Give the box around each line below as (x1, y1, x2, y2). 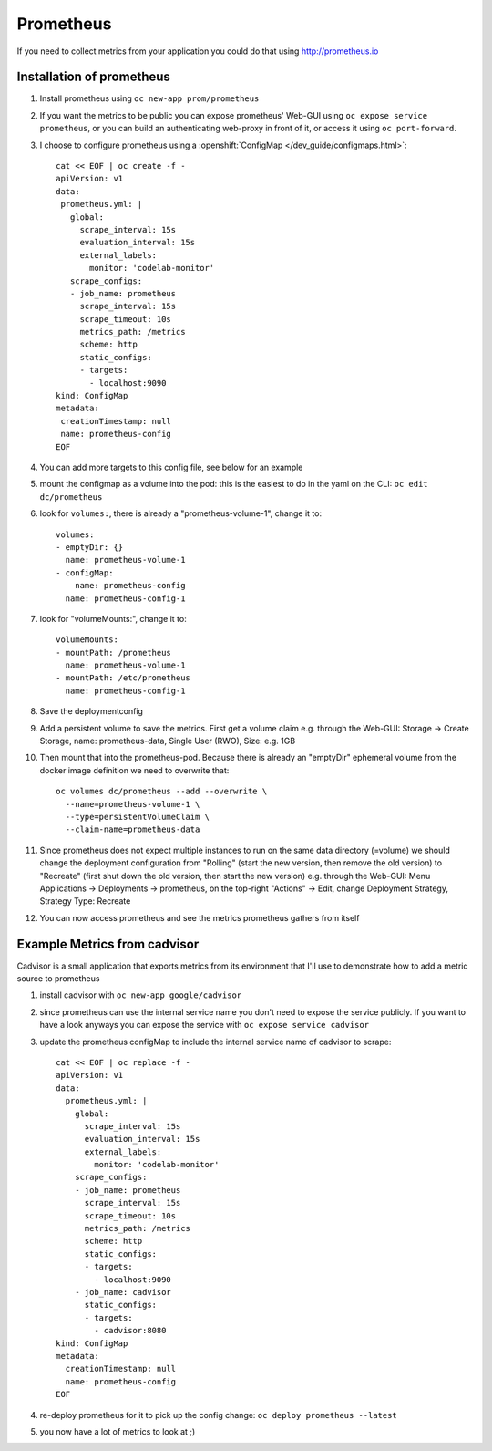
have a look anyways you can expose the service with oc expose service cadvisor (39, 1020, 369, 1031)
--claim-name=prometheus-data (65, 824, 200, 834)
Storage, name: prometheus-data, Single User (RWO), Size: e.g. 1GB (39, 735, 296, 747)
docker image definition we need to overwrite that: (39, 764, 230, 775)
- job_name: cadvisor (74, 1287, 172, 1297)
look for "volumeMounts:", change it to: (39, 613, 187, 624)
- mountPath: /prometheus (56, 648, 172, 658)
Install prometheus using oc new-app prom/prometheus (39, 93, 260, 104)
